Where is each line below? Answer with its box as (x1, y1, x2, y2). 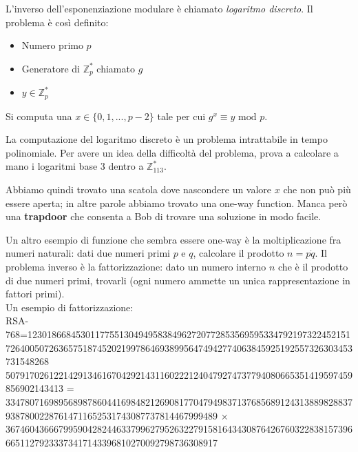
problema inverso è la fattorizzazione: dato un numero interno (6, 259, 266, 274)
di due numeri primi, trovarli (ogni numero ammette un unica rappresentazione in (6, 273, 350, 287)
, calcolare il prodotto (193, 246, 284, 260)
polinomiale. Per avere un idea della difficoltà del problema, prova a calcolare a (6, 145, 339, 159)
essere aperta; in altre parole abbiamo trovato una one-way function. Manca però (6, 195, 348, 210)
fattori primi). (6, 286, 65, 301)
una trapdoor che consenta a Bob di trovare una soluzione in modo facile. (6, 209, 322, 224)
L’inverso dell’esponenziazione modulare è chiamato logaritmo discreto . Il (6, 1, 313, 15)
